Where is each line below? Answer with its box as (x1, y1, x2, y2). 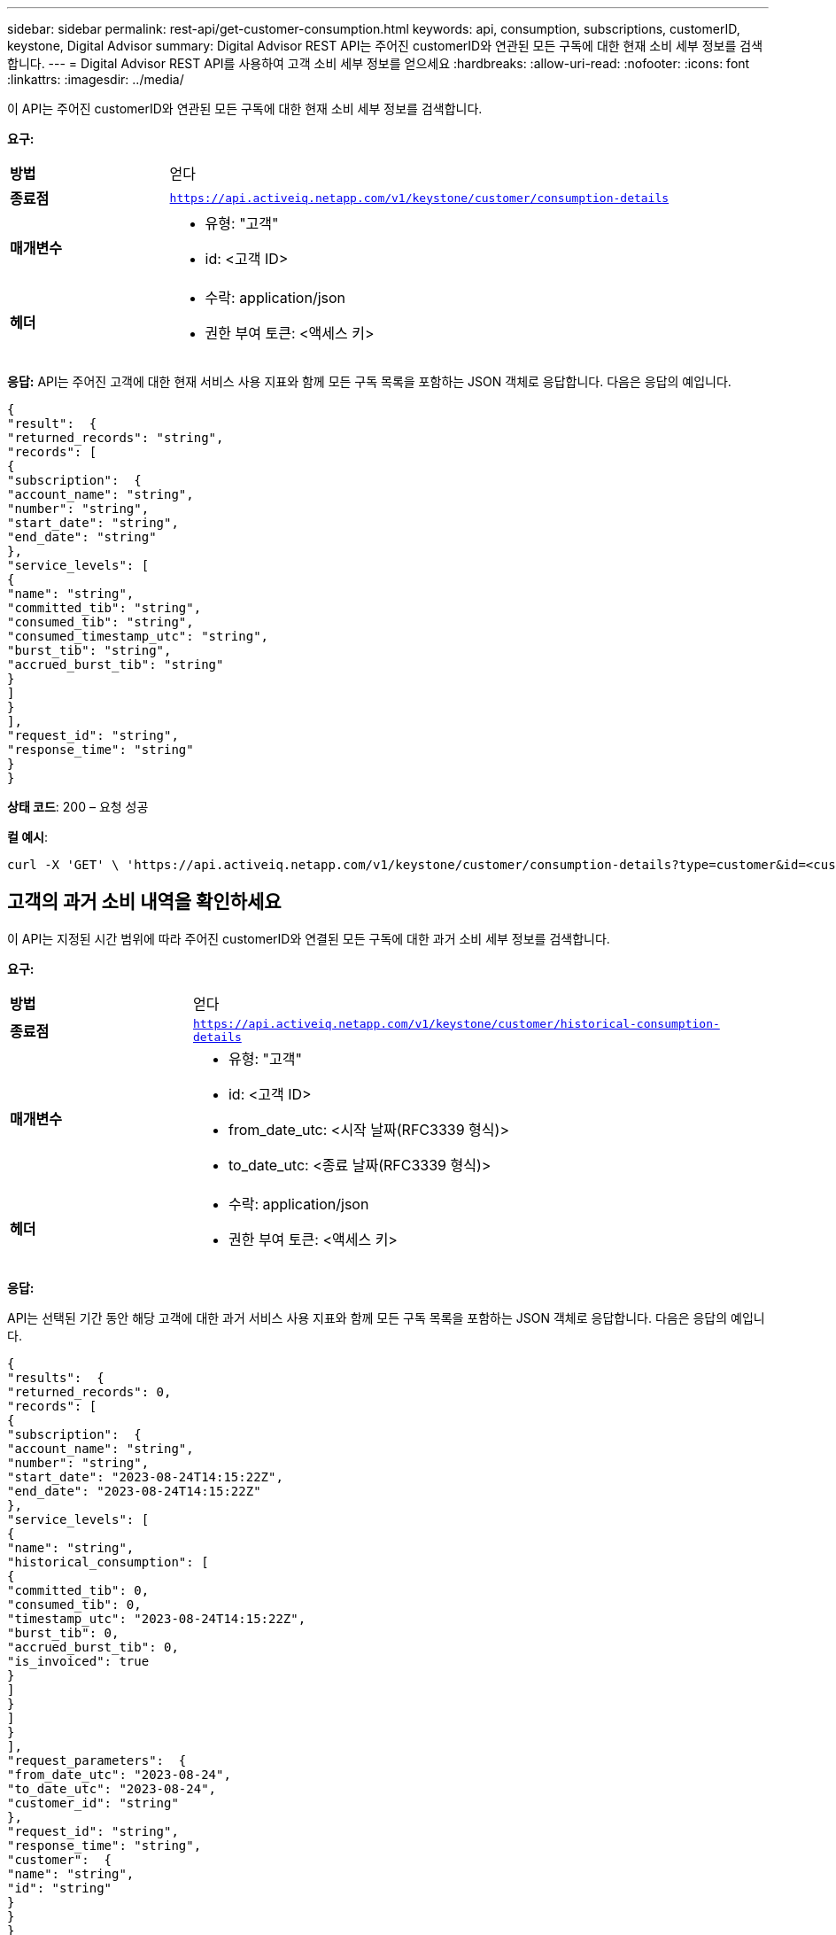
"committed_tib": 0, (7, 1582, 150, 1597)
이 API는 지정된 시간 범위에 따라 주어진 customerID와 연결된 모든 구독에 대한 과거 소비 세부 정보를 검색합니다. (7, 930, 610, 946)
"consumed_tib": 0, (7, 1597, 142, 1612)
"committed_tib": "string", (7, 601, 202, 615)
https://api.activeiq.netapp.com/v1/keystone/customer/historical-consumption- (192, 1016, 720, 1030)
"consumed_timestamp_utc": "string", (7, 629, 269, 643)
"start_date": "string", (7, 516, 179, 530)
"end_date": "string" (7, 530, 157, 544)
